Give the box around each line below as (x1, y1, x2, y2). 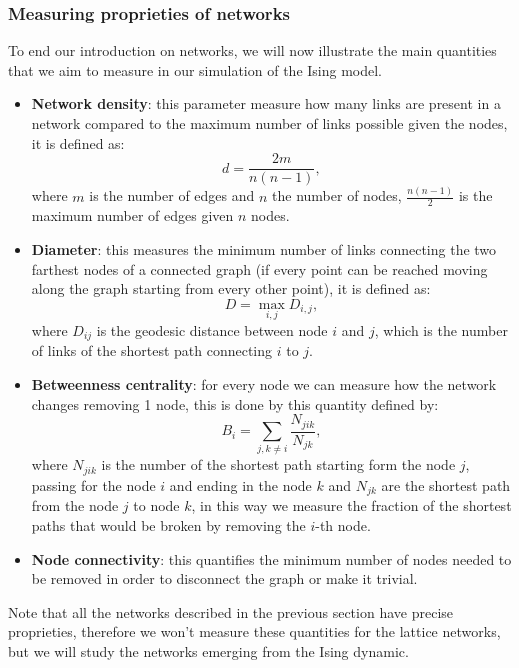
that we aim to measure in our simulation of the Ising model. (8, 59, 383, 80)
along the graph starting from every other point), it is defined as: (31, 278, 431, 299)
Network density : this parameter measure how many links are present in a (31, 93, 501, 114)
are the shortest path (381, 474, 511, 495)
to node (133, 495, 180, 516)
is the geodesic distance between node (96, 319, 328, 340)
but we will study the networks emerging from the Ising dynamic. (8, 640, 409, 661)
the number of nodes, (272, 185, 402, 206)
